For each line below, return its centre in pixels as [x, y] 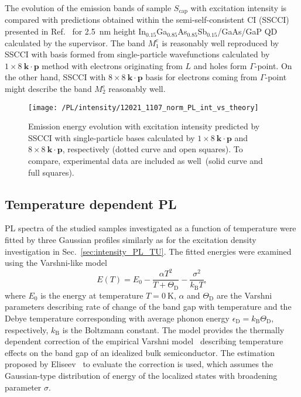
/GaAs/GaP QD [247, 31]
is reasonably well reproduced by [220, 42]
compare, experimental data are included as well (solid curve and [146, 161]
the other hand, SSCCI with [55, 77]
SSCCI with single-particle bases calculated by [112, 137]
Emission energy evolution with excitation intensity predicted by [144, 126]
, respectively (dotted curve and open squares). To [153, 149]
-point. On [273, 65]
